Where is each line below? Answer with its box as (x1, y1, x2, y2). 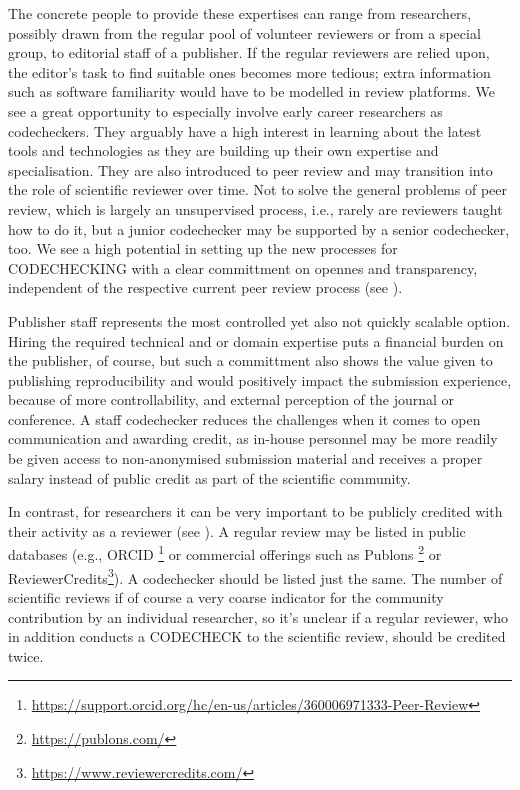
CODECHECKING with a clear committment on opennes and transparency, (8, 257, 478, 278)
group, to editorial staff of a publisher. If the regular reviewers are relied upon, (8, 42, 490, 63)
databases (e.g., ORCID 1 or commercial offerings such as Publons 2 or (8, 541, 442, 565)
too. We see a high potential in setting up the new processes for (8, 238, 398, 259)
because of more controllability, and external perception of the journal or (8, 389, 455, 410)
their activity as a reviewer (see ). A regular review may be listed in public (8, 520, 466, 541)
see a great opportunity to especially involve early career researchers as (8, 100, 443, 121)
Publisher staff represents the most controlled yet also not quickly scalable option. (8, 310, 511, 331)
